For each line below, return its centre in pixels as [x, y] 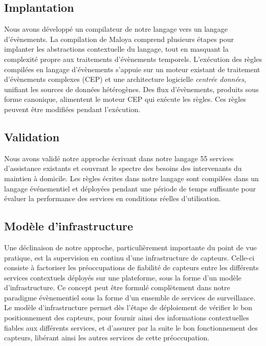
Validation [32, 136]
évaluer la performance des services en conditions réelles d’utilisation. [113, 198]
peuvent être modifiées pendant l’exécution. [72, 109]
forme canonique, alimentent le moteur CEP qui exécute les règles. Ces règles [125, 99]
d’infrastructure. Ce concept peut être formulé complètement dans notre [117, 287]
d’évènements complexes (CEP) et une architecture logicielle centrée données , [125, 79]
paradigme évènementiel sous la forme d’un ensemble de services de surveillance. [130, 297]
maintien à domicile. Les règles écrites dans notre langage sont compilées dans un [131, 178]
